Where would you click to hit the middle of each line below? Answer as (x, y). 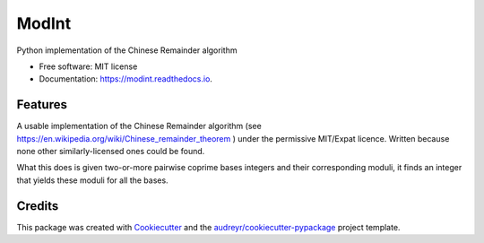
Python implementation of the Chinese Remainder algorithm (127, 50)
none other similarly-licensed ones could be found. (111, 152)
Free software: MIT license (88, 66)
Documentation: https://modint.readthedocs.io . (125, 79)
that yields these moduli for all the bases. (93, 180)
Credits (38, 206)
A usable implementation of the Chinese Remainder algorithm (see (139, 126)
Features (42, 104)
